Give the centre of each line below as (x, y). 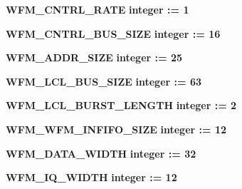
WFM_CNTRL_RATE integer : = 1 (98, 9)
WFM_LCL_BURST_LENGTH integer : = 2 (121, 105)
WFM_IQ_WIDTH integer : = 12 (91, 177)
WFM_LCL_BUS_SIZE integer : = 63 (104, 81)
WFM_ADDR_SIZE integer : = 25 (94, 57)
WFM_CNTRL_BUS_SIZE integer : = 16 (113, 33)
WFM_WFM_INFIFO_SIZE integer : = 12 (116, 129)
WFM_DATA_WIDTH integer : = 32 (101, 153)
